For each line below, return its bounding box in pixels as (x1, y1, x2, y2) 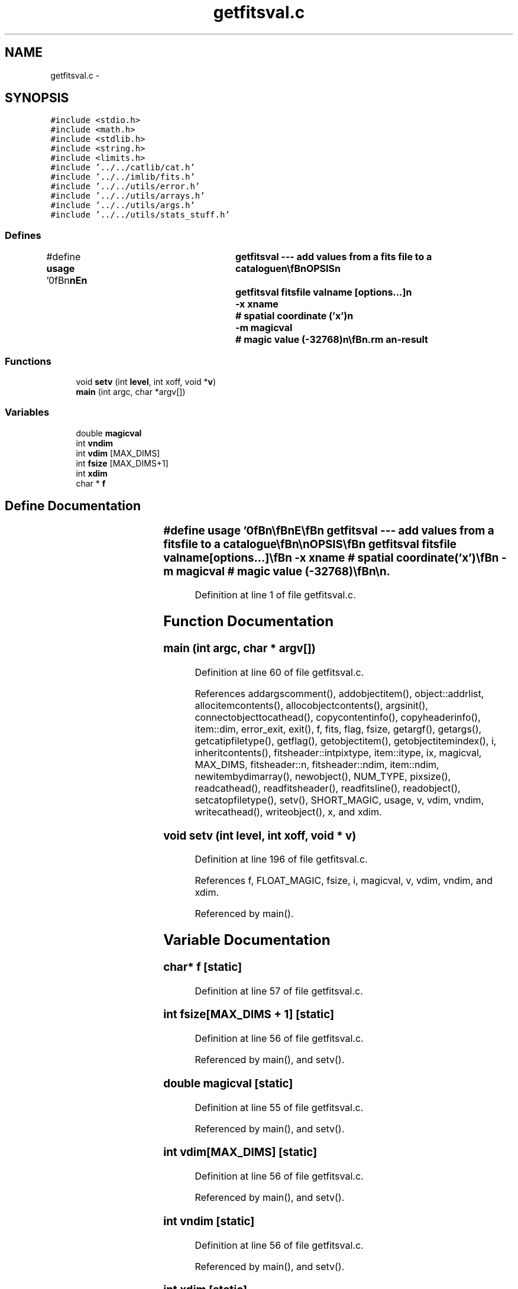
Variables (5, 406, 50, 419)
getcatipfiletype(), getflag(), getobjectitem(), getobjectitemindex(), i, (195, 734, 497, 747)
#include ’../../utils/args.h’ (50, 200, 195, 210)
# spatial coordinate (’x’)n (235, 310, 354, 322)
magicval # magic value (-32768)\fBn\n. (176, 564, 390, 578)
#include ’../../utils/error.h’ (50, 182, 200, 192)
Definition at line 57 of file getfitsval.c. (195, 984, 363, 997)
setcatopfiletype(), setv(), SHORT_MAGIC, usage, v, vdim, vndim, (195, 794, 484, 806)
